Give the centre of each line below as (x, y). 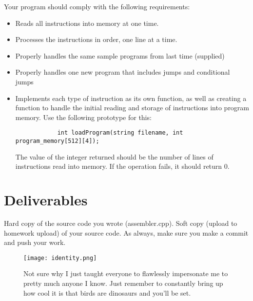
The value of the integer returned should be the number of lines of (114, 156)
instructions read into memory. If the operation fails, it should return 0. (122, 166)
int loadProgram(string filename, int (120, 133)
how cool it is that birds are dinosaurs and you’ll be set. (107, 292)
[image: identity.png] (60, 258)
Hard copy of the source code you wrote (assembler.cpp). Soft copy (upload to (121, 223)
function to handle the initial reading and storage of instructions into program (132, 108)
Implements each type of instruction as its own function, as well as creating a (131, 98)
